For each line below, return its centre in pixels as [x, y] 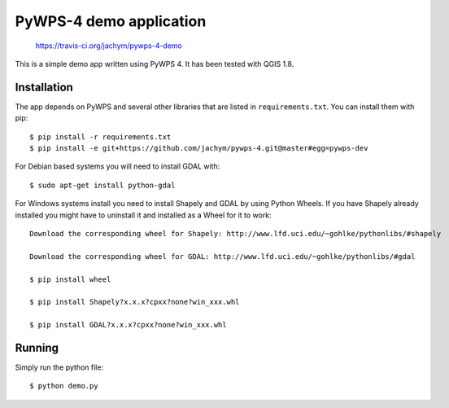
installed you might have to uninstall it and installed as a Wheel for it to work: [143, 215]
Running [37, 347]
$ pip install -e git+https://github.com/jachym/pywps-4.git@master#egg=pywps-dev [199, 148]
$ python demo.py [64, 386]
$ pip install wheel [70, 279]
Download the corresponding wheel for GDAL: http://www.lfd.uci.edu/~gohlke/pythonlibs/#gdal [222, 256]
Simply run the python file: [59, 367]
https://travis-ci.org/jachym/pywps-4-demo [109, 46]
